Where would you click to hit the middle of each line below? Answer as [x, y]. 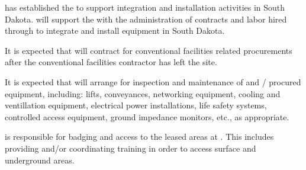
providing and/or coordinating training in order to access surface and [131, 148]
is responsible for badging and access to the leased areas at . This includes [139, 137]
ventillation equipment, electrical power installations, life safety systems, [136, 105]
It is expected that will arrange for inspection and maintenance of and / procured [153, 81]
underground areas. [40, 160]
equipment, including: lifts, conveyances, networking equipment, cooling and [143, 93]
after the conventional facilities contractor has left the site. [111, 62]
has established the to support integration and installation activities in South [145, 7]
